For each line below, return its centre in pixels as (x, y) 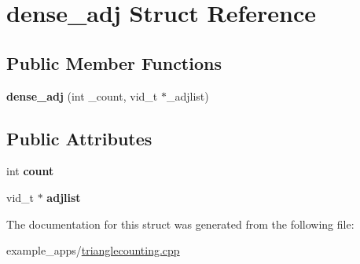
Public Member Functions (114, 62)
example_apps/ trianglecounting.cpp (93, 250)
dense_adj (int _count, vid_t (82, 95)
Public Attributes (79, 138)
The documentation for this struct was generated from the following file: (180, 224)
